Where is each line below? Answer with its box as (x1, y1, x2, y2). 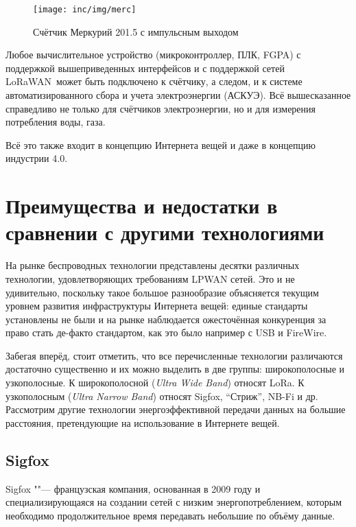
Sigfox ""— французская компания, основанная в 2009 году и (5, 481, 261, 495)
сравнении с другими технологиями (5, 218, 324, 246)
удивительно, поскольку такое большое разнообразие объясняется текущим (5, 285, 319, 299)
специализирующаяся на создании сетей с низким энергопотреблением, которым (5, 495, 342, 509)
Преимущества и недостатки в (5, 191, 278, 220)
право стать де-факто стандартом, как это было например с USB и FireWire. (5, 325, 327, 340)
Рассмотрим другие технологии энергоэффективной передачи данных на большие (5, 402, 346, 417)
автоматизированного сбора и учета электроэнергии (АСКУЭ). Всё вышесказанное (5, 88, 351, 102)
